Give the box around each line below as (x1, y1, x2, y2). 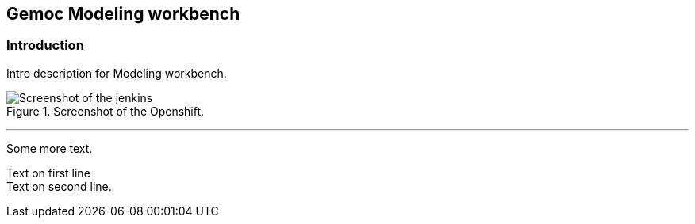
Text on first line (6, 165, 90, 180)
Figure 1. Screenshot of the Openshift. (6, 104, 205, 118)
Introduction (6, 37, 84, 54)
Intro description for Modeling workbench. (6, 66, 227, 80)
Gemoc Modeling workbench (6, 4, 240, 24)
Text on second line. (6, 179, 112, 193)
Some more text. (6, 141, 93, 155)
